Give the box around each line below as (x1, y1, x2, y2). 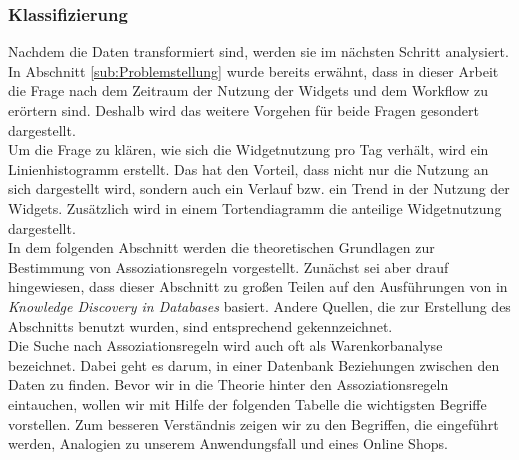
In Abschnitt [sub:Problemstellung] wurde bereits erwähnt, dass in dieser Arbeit (8, 60, 499, 81)
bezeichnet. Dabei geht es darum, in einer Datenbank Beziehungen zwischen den (8, 354, 500, 375)
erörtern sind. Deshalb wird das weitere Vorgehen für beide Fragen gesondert (8, 100, 479, 120)
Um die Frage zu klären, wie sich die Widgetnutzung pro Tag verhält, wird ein (8, 139, 489, 160)
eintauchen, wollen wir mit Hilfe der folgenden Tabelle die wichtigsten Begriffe (8, 393, 487, 414)
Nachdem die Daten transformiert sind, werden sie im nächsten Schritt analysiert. (8, 41, 509, 62)
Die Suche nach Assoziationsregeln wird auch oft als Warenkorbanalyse (8, 335, 443, 356)
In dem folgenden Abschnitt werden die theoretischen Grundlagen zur (8, 237, 435, 258)
